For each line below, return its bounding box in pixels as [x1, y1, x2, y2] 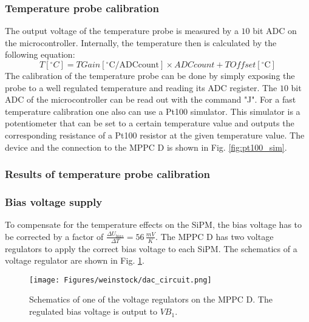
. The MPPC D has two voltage [155, 230, 274, 242]
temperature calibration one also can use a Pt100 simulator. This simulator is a [5, 104, 301, 117]
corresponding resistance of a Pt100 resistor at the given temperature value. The [5, 128, 305, 141]
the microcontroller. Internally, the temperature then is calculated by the [5, 36, 277, 49]
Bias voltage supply [5, 194, 103, 209]
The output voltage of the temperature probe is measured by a [5, 24, 239, 37]
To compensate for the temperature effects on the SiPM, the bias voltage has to [5, 218, 302, 231]
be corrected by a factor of [5, 230, 104, 242]
